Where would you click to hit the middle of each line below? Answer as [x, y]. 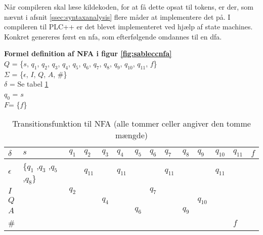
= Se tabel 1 [29, 84]
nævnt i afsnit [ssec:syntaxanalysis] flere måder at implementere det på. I [117, 16]
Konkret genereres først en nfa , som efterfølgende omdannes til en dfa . [113, 36]
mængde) [131, 135]
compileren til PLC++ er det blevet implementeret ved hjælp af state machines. [128, 27]
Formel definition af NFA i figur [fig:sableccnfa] [88, 53]
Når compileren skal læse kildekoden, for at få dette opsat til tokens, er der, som [129, 7]
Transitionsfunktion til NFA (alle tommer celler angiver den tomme [131, 124]
